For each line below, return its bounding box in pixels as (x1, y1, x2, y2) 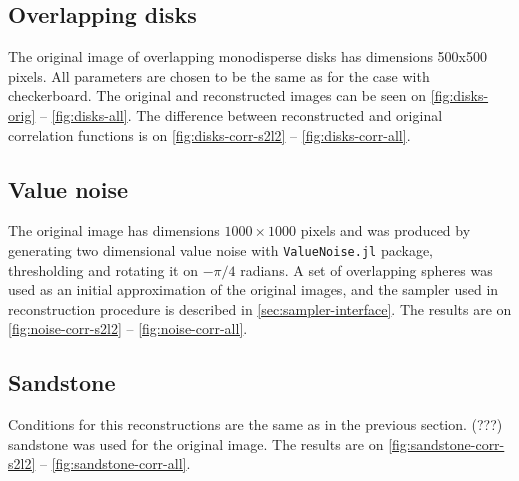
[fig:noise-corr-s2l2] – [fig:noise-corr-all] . (8, 318, 248, 339)
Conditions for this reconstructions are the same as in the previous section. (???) (8, 414, 503, 435)
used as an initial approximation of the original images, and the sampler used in (8, 279, 499, 300)
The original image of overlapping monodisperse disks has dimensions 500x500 (8, 46, 487, 67)
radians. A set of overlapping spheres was (240, 259, 493, 280)
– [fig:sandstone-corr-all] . (39, 453, 191, 474)
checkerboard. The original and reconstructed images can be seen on (8, 85, 427, 106)
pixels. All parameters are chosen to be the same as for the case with (8, 65, 430, 86)
